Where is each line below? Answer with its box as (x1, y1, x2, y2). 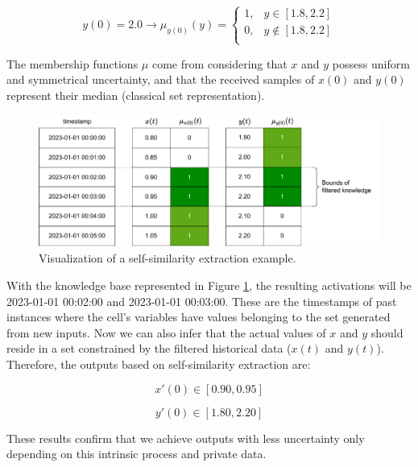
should (370, 324, 404, 341)
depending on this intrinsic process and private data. (6, 445, 267, 462)
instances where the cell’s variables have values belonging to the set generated (6, 308, 391, 325)
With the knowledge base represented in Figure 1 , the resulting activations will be (6, 276, 412, 293)
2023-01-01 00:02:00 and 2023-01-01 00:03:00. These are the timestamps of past (6, 292, 397, 309)
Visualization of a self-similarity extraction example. (39, 250, 296, 267)
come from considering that (151, 55, 288, 72)
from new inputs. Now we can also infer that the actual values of (6, 324, 326, 341)
